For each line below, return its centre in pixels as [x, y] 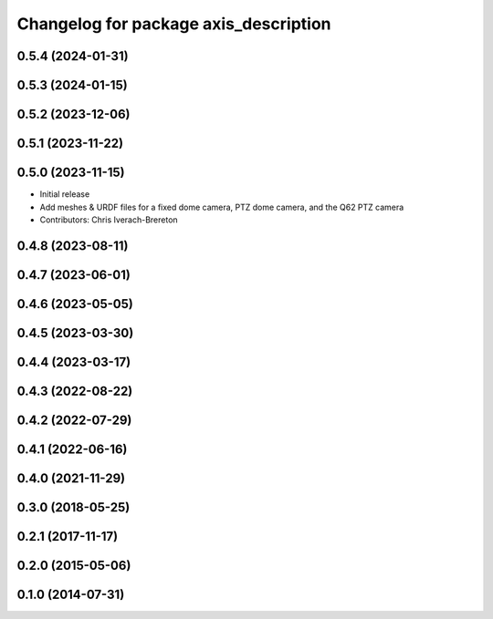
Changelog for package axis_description [174, 24]
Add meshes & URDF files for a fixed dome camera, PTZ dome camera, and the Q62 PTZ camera [222, 207]
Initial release [65, 194]
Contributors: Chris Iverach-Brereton [109, 220]
